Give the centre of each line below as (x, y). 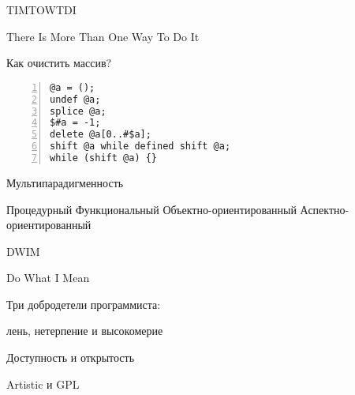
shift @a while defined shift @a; (140, 147)
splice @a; (78, 111)
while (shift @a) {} (104, 158)
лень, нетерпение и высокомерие (85, 331)
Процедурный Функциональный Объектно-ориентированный (151, 209)
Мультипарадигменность (65, 182)
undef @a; (75, 99)
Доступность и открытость (71, 357)
